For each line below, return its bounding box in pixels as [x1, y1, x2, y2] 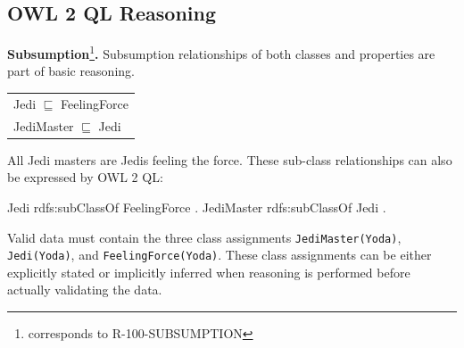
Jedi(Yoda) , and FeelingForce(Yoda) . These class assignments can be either [7, 245, 432, 264]
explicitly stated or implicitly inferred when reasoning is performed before [7, 262, 410, 281]
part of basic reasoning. [7, 62, 135, 80]
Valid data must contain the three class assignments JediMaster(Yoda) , [7, 228, 402, 246]
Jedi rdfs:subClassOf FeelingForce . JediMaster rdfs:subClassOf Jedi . [7, 197, 386, 216]
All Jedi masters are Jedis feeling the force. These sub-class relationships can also [7, 150, 452, 169]
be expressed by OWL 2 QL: [7, 168, 163, 186]
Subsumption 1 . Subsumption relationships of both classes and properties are [7, 42, 435, 62]
